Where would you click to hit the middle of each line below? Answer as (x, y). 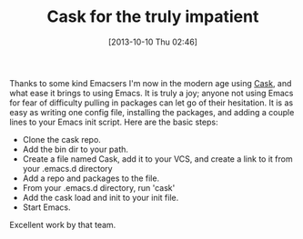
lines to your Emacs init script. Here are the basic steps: (114, 122)
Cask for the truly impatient (153, 17)
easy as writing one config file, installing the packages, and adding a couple (152, 112)
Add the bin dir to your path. (76, 149)
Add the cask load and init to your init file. (101, 197)
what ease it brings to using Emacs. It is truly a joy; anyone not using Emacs (151, 93)
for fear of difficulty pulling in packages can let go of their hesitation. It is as (151, 103)
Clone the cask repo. (62, 139)
